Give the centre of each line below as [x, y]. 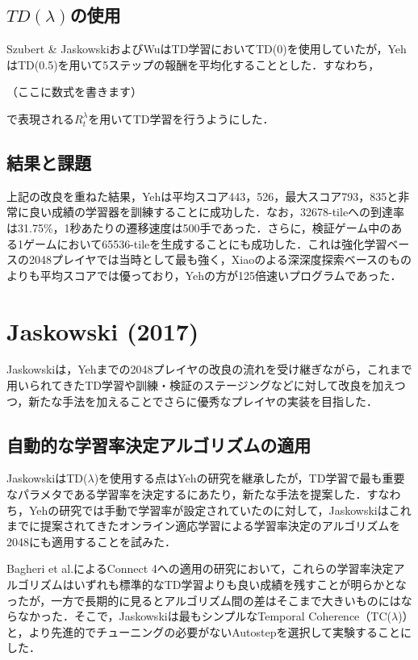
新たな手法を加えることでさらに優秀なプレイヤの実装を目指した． [203, 401]
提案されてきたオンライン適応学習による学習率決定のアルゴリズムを [220, 526]
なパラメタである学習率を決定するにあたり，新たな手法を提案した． [187, 494]
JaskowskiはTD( [47, 478]
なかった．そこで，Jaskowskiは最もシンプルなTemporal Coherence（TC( [204, 616]
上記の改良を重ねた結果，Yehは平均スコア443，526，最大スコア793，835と [203, 196]
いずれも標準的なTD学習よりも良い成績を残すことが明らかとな [240, 585]
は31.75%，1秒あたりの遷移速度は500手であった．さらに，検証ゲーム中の [199, 227]
